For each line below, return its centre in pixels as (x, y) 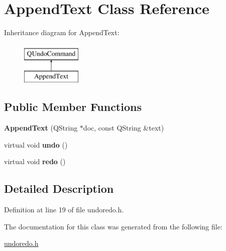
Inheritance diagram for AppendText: (62, 32)
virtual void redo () (35, 161)
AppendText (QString (41, 128)
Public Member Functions (73, 107)
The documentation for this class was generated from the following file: (113, 226)
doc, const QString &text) (124, 128)
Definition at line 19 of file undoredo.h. (64, 210)
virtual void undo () (36, 144)
